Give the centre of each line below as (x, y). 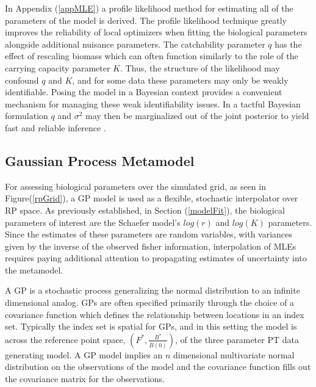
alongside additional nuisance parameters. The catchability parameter (135, 44)
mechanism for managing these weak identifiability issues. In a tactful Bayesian (153, 103)
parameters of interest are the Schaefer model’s (93, 222)
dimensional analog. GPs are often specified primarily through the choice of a (149, 302)
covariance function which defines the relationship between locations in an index (155, 314)
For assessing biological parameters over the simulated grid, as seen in (135, 186)
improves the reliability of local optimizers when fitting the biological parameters (156, 32)
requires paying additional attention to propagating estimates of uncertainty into (156, 258)
